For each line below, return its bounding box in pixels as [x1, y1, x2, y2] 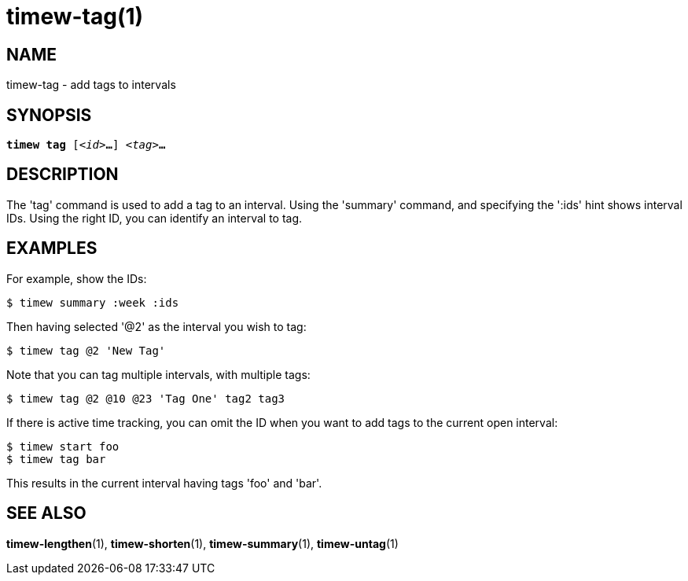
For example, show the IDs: [6, 271, 147, 285]
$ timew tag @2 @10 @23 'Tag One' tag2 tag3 [6, 392, 285, 405]
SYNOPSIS [6, 105, 92, 125]
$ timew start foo [6, 439, 120, 453]
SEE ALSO [6, 503, 86, 524]
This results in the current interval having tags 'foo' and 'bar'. [6, 476, 322, 490]
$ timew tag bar [6, 452, 106, 465]
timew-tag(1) [6, 3, 144, 30]
